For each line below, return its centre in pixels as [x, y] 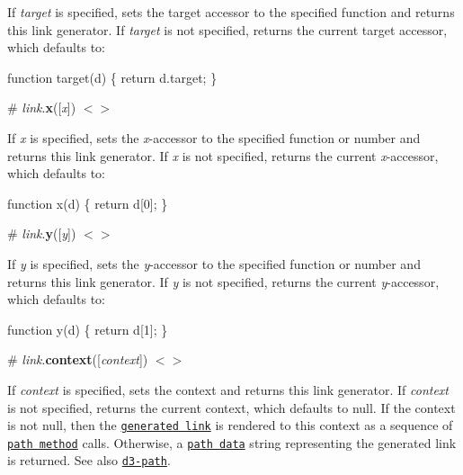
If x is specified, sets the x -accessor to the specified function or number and [214, 137]
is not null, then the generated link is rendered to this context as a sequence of [230, 425]
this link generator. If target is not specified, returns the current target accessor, [227, 29]
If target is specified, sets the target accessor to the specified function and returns [231, 12]
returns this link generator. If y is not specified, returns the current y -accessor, [223, 281]
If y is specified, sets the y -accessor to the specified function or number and [214, 263]
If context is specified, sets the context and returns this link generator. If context [228, 389]
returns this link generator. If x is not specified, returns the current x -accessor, [223, 155]
